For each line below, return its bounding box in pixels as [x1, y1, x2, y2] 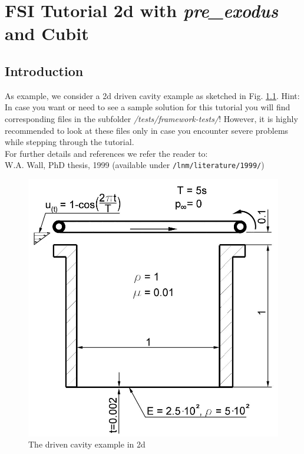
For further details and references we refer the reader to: [5, 147, 208, 159]
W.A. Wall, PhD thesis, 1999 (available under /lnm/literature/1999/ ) [5, 159, 265, 171]
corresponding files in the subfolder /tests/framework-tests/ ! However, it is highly [5, 112, 298, 124]
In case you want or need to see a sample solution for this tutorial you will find [5, 101, 290, 113]
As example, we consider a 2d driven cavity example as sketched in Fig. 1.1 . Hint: [5, 89, 300, 101]
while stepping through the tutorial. [5, 136, 134, 148]
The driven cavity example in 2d [28, 438, 146, 450]
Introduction [5, 61, 84, 80]
